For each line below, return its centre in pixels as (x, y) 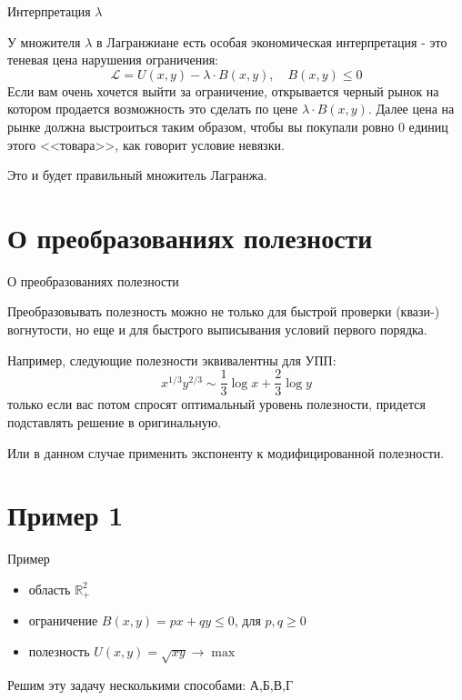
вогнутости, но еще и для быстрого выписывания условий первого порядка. (217, 330)
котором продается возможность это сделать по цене (153, 109)
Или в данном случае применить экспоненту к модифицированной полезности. (226, 452)
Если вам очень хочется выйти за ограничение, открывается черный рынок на (223, 90)
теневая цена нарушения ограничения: (113, 60)
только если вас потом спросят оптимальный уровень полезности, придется (216, 404)
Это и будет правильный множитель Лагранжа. (137, 175)
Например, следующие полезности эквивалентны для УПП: (172, 360)
